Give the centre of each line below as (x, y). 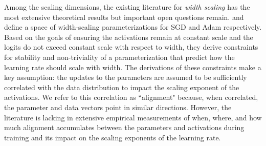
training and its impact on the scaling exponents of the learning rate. (113, 137)
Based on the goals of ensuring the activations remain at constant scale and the (129, 37)
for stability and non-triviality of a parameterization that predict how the (119, 57)
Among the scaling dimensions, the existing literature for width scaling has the (127, 7)
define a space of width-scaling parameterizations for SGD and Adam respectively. (133, 27)
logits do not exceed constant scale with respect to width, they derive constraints (131, 47)
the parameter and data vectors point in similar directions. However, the (118, 107)
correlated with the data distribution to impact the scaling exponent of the (122, 87)
